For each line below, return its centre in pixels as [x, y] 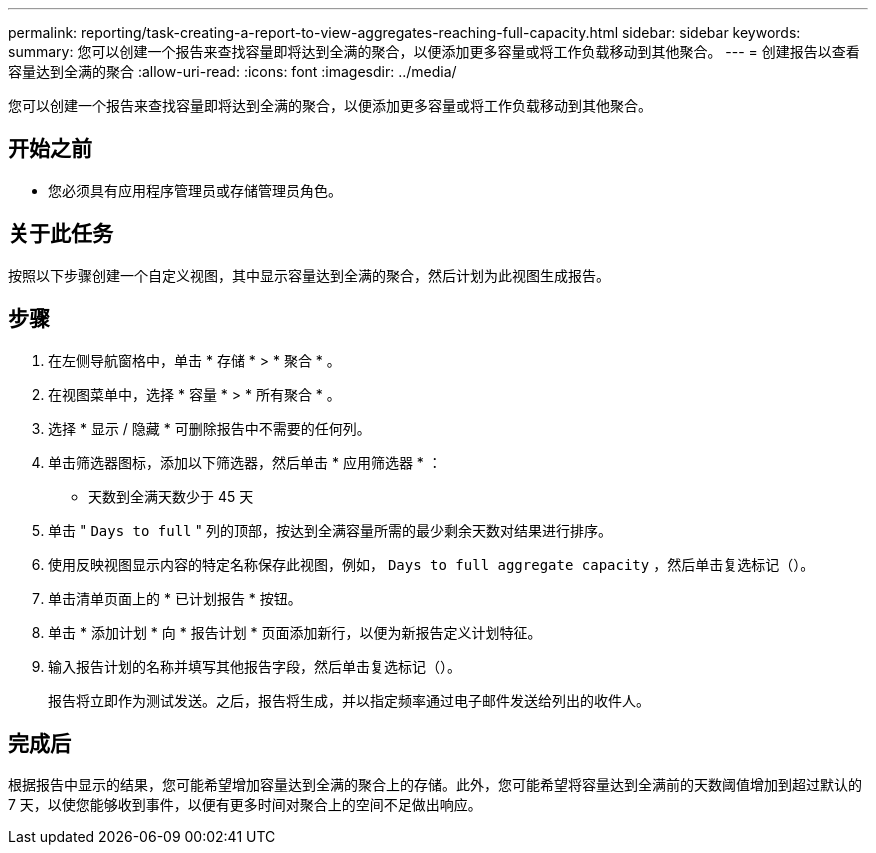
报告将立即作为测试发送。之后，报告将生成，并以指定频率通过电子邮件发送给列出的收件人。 [349, 700]
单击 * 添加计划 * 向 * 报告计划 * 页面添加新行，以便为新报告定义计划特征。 [295, 632]
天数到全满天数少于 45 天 [171, 496]
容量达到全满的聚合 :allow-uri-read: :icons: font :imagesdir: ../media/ [232, 71]
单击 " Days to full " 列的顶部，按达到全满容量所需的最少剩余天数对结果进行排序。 [330, 530]
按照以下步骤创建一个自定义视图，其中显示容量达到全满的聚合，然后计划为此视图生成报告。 [309, 275]
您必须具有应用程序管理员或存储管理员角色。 [195, 190]
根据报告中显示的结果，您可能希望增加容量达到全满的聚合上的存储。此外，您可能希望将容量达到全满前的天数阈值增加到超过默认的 [435, 785]
